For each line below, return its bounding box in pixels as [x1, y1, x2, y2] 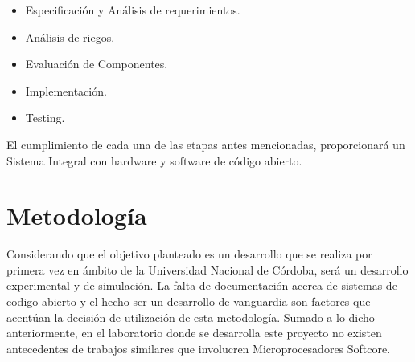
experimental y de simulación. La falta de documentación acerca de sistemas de [6, 277, 397, 294]
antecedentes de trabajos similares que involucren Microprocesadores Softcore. [6, 340, 391, 356]
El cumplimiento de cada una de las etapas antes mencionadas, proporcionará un [6, 136, 405, 153]
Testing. [25, 109, 65, 126]
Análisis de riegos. [25, 28, 115, 45]
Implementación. [25, 82, 107, 99]
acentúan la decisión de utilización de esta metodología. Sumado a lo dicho [6, 308, 375, 325]
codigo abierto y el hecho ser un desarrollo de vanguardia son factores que [6, 293, 371, 310]
